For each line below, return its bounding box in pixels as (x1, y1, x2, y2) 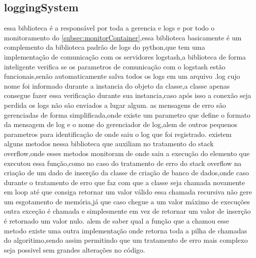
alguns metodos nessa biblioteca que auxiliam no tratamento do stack (4, 138, 214, 149)
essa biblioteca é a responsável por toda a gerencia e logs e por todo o (4, 23, 215, 33)
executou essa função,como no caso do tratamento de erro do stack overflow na (4, 158, 242, 168)
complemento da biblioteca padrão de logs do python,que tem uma (4, 42, 205, 52)
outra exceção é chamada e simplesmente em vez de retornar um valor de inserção (4, 206, 251, 216)
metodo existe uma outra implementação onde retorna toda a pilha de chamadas (4, 225, 247, 235)
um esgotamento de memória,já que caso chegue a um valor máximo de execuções (4, 196, 250, 206)
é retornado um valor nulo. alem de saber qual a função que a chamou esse (4, 216, 229, 226)
